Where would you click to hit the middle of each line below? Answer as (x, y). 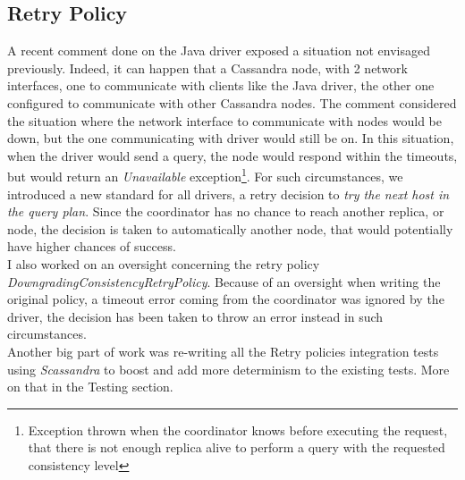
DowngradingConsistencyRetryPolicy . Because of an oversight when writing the (224, 281)
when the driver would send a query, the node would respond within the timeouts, (232, 155)
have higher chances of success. (92, 246)
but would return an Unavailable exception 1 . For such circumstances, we (205, 175)
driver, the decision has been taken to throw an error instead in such (195, 316)
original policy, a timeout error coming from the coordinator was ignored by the (226, 299)
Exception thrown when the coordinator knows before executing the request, (238, 429)
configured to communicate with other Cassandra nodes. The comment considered (232, 102)
